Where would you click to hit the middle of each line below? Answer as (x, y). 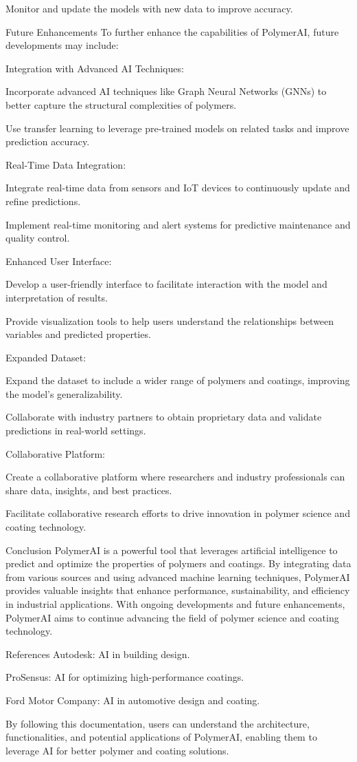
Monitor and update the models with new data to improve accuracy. (149, 8)
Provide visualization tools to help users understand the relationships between (170, 320)
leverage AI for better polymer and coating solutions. (117, 750)
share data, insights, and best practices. (89, 490)
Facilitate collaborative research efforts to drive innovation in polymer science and (178, 513)
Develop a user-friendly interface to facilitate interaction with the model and (166, 284)
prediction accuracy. (48, 141)
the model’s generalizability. (64, 393)
